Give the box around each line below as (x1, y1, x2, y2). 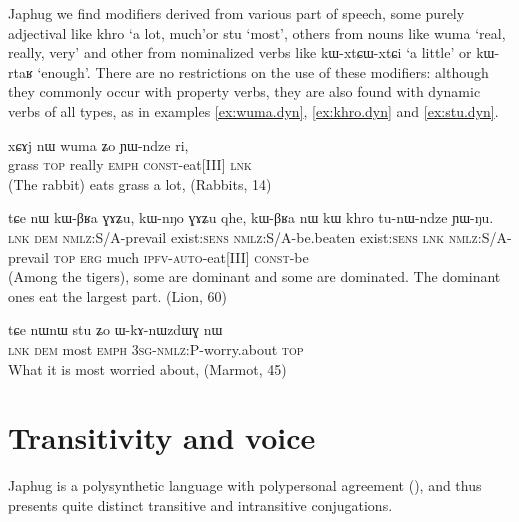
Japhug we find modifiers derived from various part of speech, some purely (8, 3, 465, 23)
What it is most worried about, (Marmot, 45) (8, 358, 287, 379)
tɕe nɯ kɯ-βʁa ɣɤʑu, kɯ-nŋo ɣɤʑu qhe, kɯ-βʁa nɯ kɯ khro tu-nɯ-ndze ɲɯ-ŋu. (8, 207, 494, 228)
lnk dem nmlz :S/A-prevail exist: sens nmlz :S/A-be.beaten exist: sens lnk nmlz (8, 226, 478, 247)
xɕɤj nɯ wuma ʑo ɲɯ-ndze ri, (8, 134, 189, 155)
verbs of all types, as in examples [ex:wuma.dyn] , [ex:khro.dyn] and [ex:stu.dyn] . (8, 100, 499, 121)
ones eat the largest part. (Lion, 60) (8, 285, 227, 306)
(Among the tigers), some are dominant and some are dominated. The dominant (8, 266, 501, 287)
